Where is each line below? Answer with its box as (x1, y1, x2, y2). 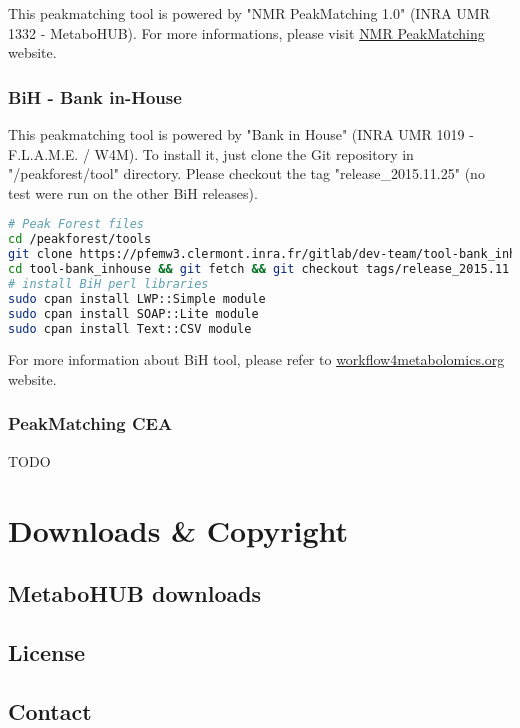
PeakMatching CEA (8, 411, 173, 436)
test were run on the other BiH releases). (8, 182, 258, 203)
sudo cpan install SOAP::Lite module (8, 306, 259, 321)
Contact (8, 695, 92, 726)
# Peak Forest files (8, 217, 145, 232)
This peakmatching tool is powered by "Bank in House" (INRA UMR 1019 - (8, 124, 474, 144)
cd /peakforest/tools (8, 232, 152, 247)
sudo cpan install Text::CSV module (8, 321, 252, 336)
